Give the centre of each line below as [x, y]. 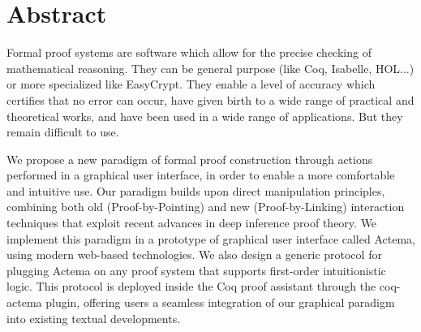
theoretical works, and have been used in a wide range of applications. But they [205, 116]
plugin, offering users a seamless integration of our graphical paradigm [220, 302]
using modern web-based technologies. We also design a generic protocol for [194, 254]
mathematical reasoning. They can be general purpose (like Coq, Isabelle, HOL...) [210, 68]
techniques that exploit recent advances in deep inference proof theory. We [192, 223]
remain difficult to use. [63, 132]
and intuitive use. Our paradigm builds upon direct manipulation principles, [196, 190]
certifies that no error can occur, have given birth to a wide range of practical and [210, 99]
